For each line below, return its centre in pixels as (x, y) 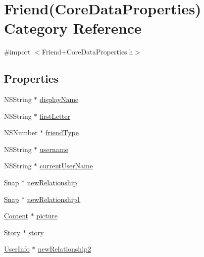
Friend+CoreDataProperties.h (87, 52)
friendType (62, 132)
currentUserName (66, 166)
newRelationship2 (64, 249)
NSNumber (21, 132)
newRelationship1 (54, 199)
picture (47, 216)
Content (16, 216)
